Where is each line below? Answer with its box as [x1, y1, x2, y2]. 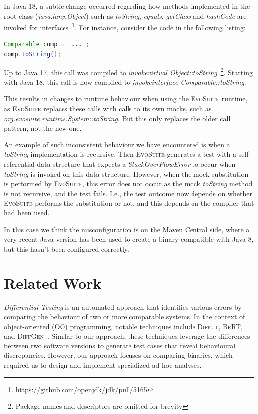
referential [4, 159, 35, 169]
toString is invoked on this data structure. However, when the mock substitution [4, 168, 249, 179]
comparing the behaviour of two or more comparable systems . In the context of [4, 311, 245, 322]
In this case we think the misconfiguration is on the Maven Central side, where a [4, 224, 250, 234]
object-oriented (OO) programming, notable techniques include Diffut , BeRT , [4, 321, 243, 331]
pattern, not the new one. [4, 123, 82, 133]
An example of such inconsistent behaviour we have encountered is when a [4, 139, 230, 149]
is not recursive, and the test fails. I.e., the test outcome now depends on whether [4, 188, 252, 198]
